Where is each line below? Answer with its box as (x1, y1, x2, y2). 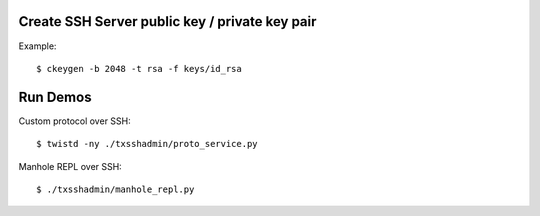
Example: (18, 40, 57, 52)
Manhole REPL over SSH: (18, 160, 122, 172)
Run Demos (18, 88, 92, 105)
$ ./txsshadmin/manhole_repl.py (36, 183, 195, 195)
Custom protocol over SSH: (18, 115, 131, 127)
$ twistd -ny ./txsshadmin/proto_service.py (36, 138, 259, 150)
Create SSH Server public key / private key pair (18, 13, 317, 30)
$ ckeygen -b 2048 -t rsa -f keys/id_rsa (36, 63, 242, 74)
